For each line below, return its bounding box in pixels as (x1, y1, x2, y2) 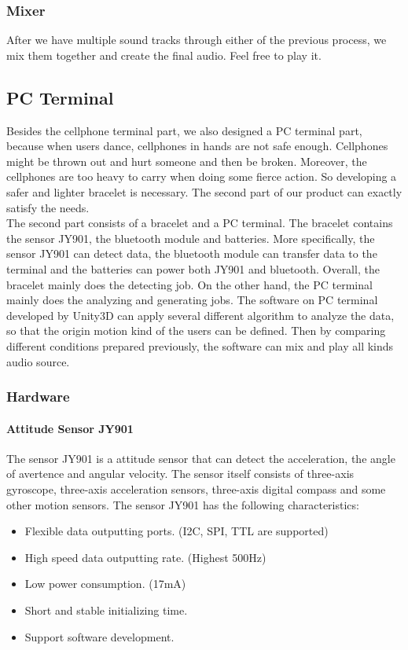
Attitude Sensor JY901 (6, 420, 134, 436)
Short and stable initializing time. (24, 601, 188, 618)
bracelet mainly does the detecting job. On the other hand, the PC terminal (6, 276, 373, 292)
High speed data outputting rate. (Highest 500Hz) (24, 549, 266, 565)
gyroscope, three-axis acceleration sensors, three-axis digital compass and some (6, 480, 386, 497)
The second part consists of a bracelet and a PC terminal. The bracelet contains (6, 215, 393, 231)
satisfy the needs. (6, 199, 90, 215)
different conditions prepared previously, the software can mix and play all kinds (6, 337, 394, 354)
